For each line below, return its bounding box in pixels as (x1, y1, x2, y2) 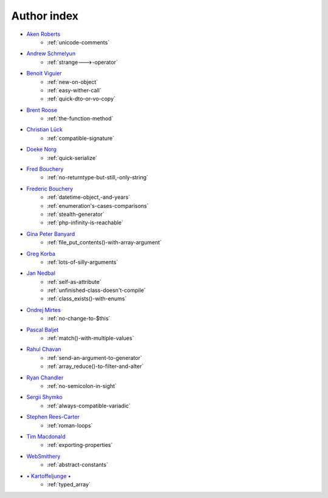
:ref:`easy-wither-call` (47, 86, 101, 94)
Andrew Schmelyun (26, 50, 76, 57)
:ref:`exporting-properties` (47, 441, 113, 449)
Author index (11, 9, 79, 22)
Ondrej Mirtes (26, 306, 61, 313)
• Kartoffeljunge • (26, 472, 71, 480)
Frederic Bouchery (26, 185, 73, 192)
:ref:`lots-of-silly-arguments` (47, 258, 118, 266)
